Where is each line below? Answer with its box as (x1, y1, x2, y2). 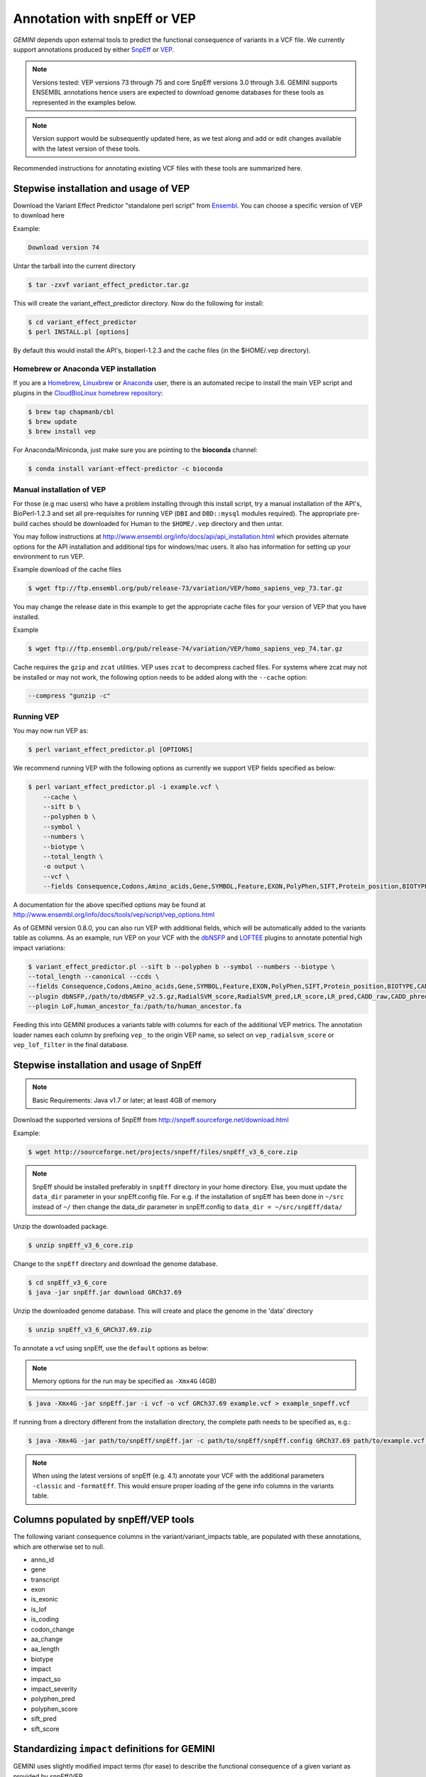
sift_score (31, 1724, 60, 1733)
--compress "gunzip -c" (28, 692, 111, 700)
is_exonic (31, 1595, 58, 1604)
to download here (13, 211, 65, 220)
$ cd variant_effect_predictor (28, 318, 138, 326)
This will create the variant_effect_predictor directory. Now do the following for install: (13, 299, 264, 307)
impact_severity (31, 1685, 77, 1693)
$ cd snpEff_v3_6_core (28, 1279, 107, 1287)
